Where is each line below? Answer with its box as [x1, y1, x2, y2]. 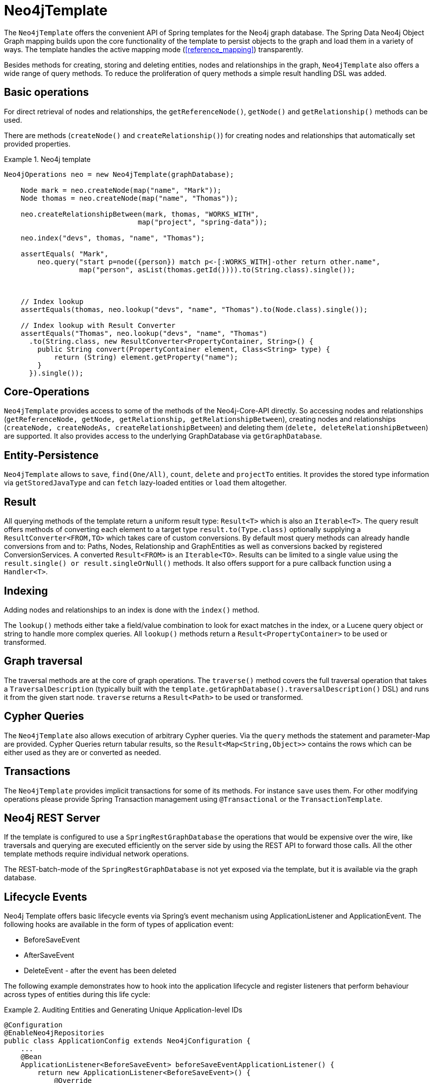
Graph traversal [4, 655, 83, 668]
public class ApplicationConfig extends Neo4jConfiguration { [4, 1037, 251, 1045]
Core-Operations [4, 386, 90, 398]
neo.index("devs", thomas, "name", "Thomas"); [20, 233, 205, 242]
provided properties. [4, 139, 71, 148]
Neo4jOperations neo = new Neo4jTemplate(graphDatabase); [4, 170, 234, 178]
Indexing [4, 584, 48, 597]
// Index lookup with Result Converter [20, 321, 176, 329]
